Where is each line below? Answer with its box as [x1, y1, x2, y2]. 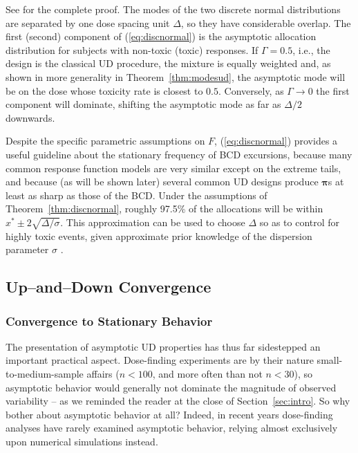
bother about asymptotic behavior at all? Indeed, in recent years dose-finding [6, 407, 333, 421]
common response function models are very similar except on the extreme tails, [6, 160, 341, 175]
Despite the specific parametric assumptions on [6, 133, 205, 148]
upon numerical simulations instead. [6, 434, 158, 449]
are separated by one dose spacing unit [6, 15, 170, 30]
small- [317, 353, 343, 367]
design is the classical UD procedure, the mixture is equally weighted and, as [6, 56, 331, 71]
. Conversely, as [218, 83, 284, 98]
